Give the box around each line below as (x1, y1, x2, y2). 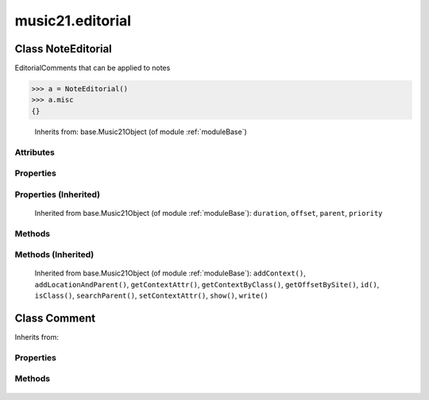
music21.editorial (14, 12, 131, 29)
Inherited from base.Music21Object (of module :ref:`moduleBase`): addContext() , (34, 268, 306, 278)
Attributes (14, 147, 55, 158)
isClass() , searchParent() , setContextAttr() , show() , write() (34, 290, 269, 301)
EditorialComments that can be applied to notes (14, 63, 171, 73)
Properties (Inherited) (14, 189, 101, 200)
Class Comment (14, 312, 95, 325)
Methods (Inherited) (14, 249, 95, 260)
